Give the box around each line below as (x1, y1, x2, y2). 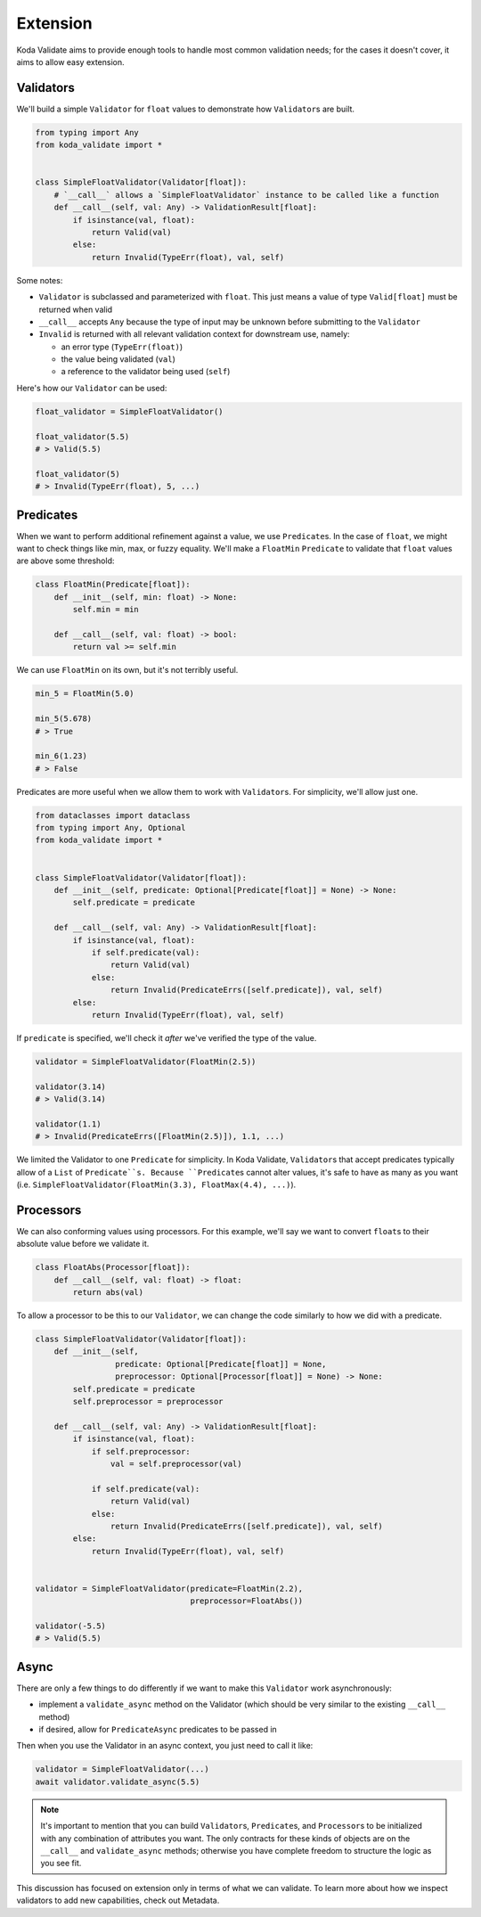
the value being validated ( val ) (61, 354, 175, 365)
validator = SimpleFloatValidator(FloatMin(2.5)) (35, 1056, 257, 1067)
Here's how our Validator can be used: (16, 382, 167, 393)
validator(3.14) (35, 1081, 107, 1092)
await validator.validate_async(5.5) (35, 1776, 200, 1787)
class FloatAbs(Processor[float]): (35, 1262, 191, 1273)
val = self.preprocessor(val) (110, 1458, 242, 1469)
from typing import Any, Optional (35, 823, 186, 833)
